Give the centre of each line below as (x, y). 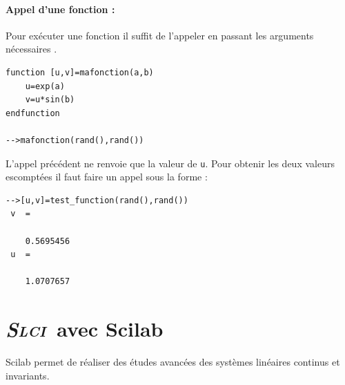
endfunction (33, 113)
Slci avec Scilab (85, 329)
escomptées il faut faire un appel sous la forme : (107, 177)
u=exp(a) (45, 86)
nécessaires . (31, 49)
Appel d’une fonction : (60, 9)
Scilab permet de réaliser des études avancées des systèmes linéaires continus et (173, 362)
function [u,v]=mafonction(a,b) (80, 72)
